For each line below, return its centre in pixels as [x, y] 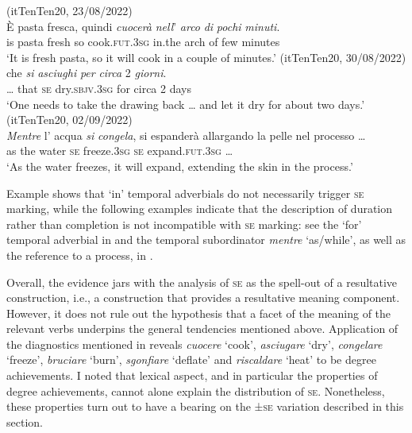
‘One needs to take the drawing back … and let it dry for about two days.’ [186, 104]
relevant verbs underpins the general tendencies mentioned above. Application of [202, 329]
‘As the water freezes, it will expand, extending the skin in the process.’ [180, 166]
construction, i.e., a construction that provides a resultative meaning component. [203, 298]
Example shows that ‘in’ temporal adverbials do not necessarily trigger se [185, 193]
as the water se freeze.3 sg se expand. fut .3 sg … [120, 151]
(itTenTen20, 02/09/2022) [69, 120]
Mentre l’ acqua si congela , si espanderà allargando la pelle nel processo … [186, 135]
